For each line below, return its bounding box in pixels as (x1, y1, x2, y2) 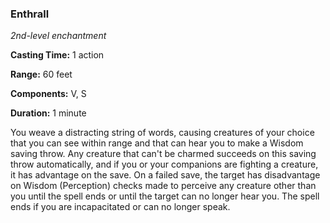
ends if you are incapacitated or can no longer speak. (10, 201, 231, 213)
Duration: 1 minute (10, 107, 87, 119)
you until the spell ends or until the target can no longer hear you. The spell (10, 190, 320, 202)
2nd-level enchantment (10, 30, 107, 42)
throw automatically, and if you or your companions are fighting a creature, (10, 158, 319, 171)
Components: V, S (10, 88, 87, 100)
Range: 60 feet (10, 68, 73, 81)
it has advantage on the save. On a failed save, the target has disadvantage (10, 169, 321, 181)
